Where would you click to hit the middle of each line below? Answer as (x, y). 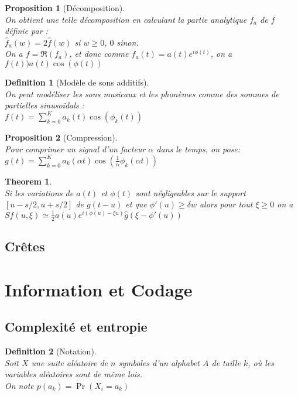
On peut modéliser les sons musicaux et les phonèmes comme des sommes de (142, 93)
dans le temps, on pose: (198, 148)
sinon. (128, 42)
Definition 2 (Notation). (51, 351)
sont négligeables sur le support (191, 192)
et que (136, 204)
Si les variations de (39, 192)
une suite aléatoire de (70, 362)
